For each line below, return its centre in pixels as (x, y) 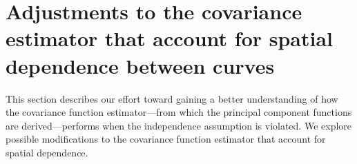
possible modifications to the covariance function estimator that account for (166, 139)
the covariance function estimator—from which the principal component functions (179, 112)
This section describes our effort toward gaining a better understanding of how (172, 98)
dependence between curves (140, 65)
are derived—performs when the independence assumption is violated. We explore (179, 125)
